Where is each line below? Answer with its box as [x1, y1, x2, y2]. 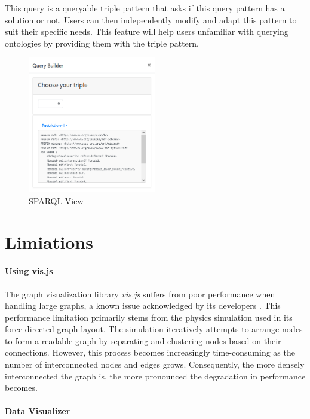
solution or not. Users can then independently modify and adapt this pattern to [5, 13, 297, 26]
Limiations [5, 229, 93, 254]
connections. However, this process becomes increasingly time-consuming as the [5, 346, 295, 359]
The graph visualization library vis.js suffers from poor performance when [5, 287, 275, 300]
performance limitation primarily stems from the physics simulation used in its [5, 311, 293, 323]
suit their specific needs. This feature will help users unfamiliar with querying [5, 25, 288, 38]
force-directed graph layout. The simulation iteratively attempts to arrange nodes [5, 323, 303, 335]
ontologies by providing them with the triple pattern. [5, 37, 199, 49]
